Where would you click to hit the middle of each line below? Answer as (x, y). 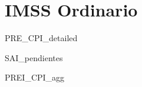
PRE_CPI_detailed (41, 38)
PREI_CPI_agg (35, 77)
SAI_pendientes (34, 57)
